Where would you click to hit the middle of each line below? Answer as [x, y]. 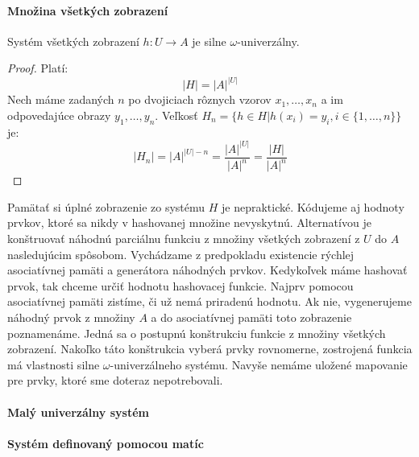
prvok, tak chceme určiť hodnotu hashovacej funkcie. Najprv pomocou [180, 285]
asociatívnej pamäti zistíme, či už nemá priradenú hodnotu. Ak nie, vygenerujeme [209, 301]
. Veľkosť [176, 115]
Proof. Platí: [38, 68]
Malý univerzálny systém [78, 412]
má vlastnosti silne [54, 364]
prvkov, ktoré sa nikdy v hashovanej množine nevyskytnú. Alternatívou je [189, 222]
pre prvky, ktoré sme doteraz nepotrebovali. [115, 380]
